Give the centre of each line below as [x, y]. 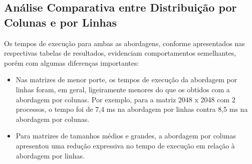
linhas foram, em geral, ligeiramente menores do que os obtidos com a [123, 89]
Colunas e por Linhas [60, 22]
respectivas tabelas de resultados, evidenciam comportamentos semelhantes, [120, 53]
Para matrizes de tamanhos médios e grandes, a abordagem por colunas [126, 136]
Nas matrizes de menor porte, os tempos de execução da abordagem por [127, 79]
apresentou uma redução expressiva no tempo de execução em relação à [125, 145]
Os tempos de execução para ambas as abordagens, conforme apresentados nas [124, 43]
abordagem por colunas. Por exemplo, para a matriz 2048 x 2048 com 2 [125, 99]
